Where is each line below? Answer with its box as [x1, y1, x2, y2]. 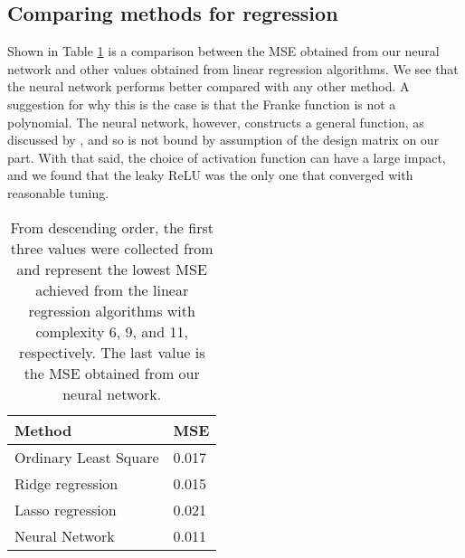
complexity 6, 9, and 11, [35, 320, 188, 342]
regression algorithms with [28, 299, 195, 321]
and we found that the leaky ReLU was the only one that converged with [7, 166, 413, 184]
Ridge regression [14, 472, 119, 494]
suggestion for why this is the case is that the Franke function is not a [7, 94, 396, 113]
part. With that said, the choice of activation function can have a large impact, [7, 147, 446, 166]
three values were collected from [10, 237, 214, 259]
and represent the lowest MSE [16, 258, 207, 279]
